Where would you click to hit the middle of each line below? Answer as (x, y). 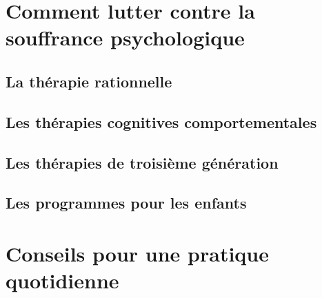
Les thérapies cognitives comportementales (161, 121)
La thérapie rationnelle (89, 81)
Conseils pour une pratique (137, 253)
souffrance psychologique (125, 38)
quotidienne (62, 280)
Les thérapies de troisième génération (142, 162)
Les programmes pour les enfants (126, 203)
